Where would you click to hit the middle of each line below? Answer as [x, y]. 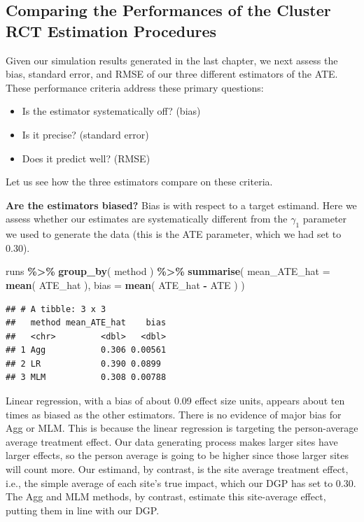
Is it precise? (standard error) [85, 134]
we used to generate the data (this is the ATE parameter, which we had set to [174, 234]
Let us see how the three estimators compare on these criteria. [139, 182]
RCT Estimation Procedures [111, 30]
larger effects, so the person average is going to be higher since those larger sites [177, 455]
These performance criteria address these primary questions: [135, 87]
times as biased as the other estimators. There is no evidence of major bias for [174, 414]
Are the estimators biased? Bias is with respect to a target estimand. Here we [181, 205]
